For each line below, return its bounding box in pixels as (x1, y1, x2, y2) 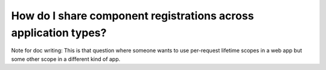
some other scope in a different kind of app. (11, 55, 121, 63)
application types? (11, 26, 107, 39)
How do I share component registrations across (11, 9, 254, 22)
